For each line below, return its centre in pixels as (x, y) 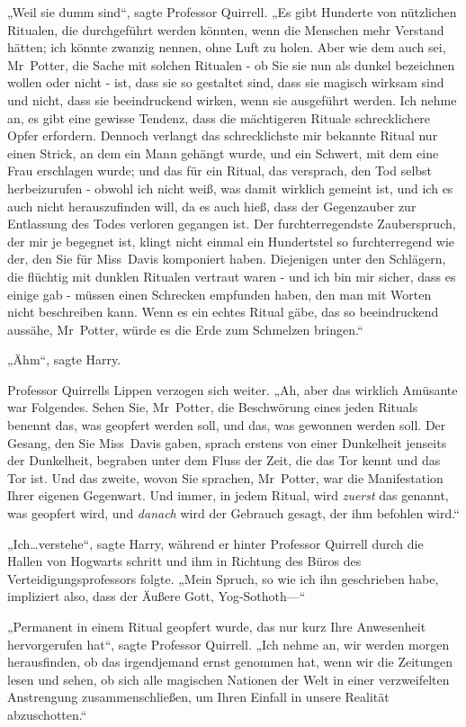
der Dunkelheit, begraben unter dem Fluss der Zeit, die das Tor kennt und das (224, 460)
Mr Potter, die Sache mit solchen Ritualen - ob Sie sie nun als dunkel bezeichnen (231, 64)
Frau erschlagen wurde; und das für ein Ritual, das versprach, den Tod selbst (220, 171)
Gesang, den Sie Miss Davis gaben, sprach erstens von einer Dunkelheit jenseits (227, 442)
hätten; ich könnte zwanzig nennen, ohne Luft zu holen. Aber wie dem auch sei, (227, 47)
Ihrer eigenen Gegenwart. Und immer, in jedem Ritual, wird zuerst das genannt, (228, 495)
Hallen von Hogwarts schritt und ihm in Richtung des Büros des (184, 561)
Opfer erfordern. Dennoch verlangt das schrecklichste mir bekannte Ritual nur (223, 135)
